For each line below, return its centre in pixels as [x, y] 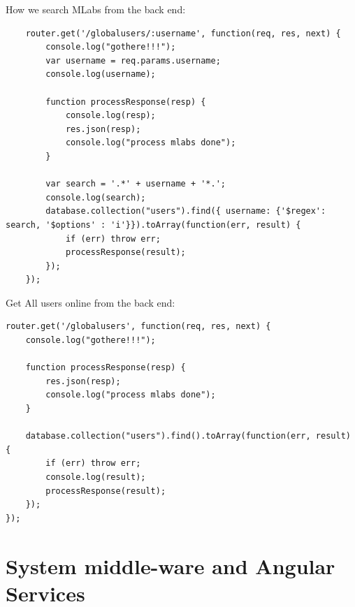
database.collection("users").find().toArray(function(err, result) [188, 436]
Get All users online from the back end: [90, 302]
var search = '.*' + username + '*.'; [136, 184]
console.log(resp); [110, 116]
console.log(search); [96, 197]
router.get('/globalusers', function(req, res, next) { [138, 327]
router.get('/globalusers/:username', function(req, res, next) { [183, 33]
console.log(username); [101, 74]
